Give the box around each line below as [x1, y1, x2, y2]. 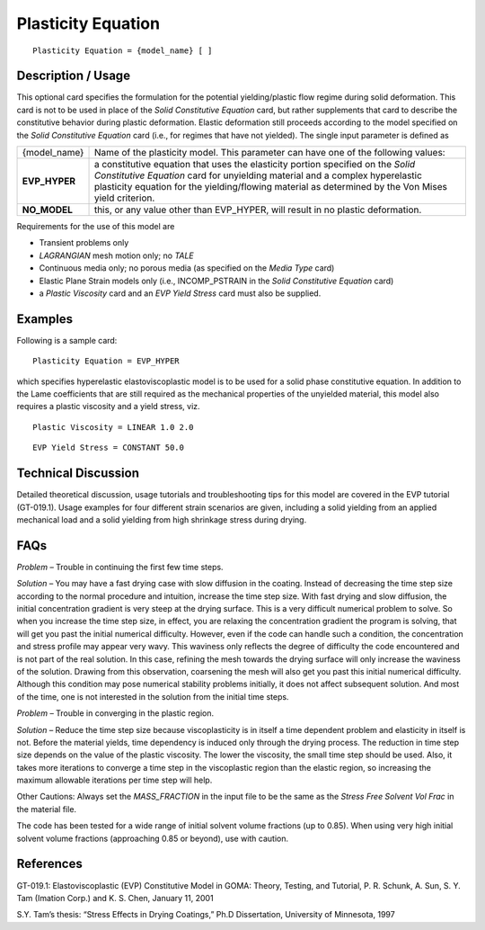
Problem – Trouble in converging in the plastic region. [16, 708, 215, 719]
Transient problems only [39, 237, 129, 248]
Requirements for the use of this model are [16, 221, 175, 232]
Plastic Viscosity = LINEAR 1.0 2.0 [32, 422, 194, 432]
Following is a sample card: [16, 335, 118, 345]
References [16, 856, 83, 872]
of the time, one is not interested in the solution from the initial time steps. [16, 691, 289, 702]
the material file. [16, 803, 76, 814]
